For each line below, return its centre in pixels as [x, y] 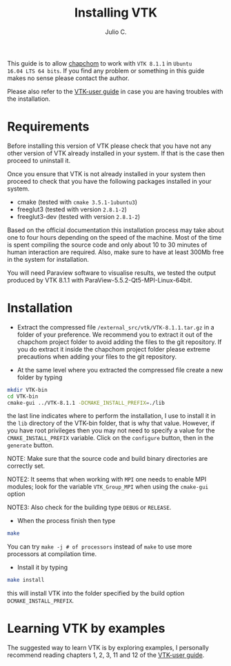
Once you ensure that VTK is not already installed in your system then [106, 173]
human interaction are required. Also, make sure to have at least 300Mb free [115, 252]
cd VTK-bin [23, 396]
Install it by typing [42, 567]
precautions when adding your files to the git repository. [97, 356]
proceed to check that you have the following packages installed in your [109, 181]
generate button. [30, 445]
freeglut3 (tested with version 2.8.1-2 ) [72, 209]
